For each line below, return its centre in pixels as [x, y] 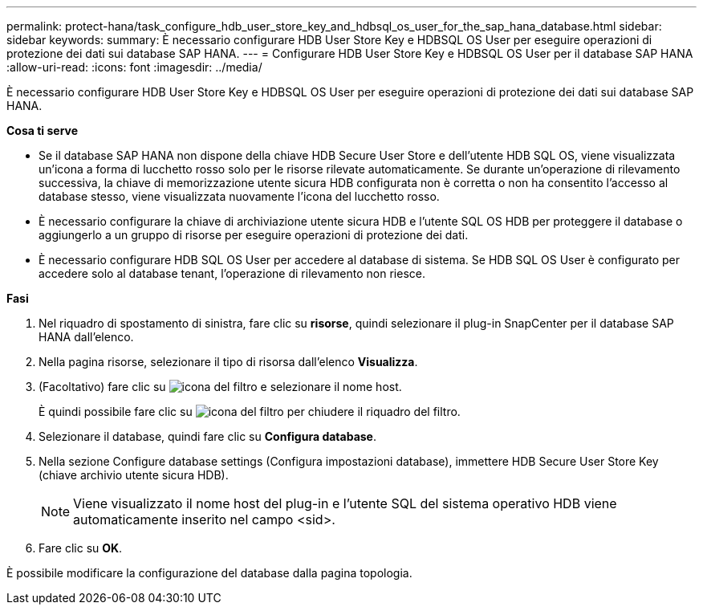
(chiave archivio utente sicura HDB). [134, 475]
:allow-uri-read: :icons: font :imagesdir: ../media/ [134, 67]
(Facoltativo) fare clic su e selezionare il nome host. [220, 387]
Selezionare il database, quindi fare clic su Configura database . [207, 436]
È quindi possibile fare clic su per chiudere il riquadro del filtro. [250, 411]
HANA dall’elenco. [86, 337]
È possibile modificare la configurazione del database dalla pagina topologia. [209, 573]
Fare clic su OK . [81, 548]
